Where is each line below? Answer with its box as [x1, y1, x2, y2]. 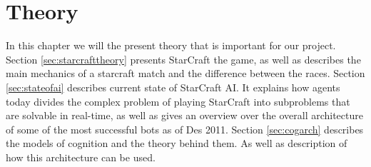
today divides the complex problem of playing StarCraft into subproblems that [6, 93, 350, 108]
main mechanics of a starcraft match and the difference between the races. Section [6, 66, 365, 81]
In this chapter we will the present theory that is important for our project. [6, 38, 336, 53]
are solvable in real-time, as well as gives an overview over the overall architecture [6, 108, 363, 123]
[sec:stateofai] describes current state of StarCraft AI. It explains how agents [6, 79, 340, 94]
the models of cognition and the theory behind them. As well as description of [6, 136, 347, 151]
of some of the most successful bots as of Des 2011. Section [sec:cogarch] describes [6, 121, 364, 136]
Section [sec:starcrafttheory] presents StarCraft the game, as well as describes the [6, 51, 361, 66]
